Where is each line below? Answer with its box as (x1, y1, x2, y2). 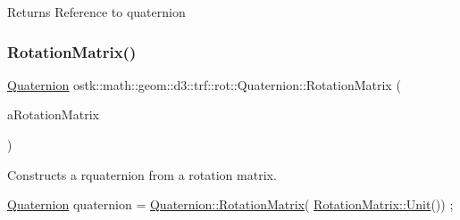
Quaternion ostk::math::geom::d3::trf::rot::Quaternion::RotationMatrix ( (7, 75, 401, 94)
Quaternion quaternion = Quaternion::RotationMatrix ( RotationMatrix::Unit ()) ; (7, 195, 454, 214)
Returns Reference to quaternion (7, 3, 186, 20)
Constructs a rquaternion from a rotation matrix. (7, 165, 277, 183)
